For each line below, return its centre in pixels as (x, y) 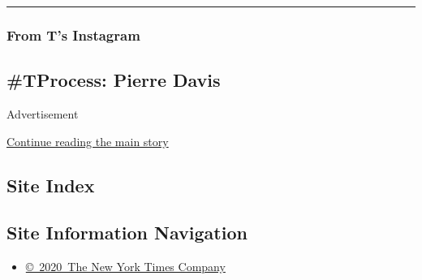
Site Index (51, 185)
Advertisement (43, 114)
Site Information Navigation (127, 233)
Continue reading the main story (88, 141)
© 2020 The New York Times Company (125, 267)
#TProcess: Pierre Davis (114, 80)
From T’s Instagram (73, 34)
